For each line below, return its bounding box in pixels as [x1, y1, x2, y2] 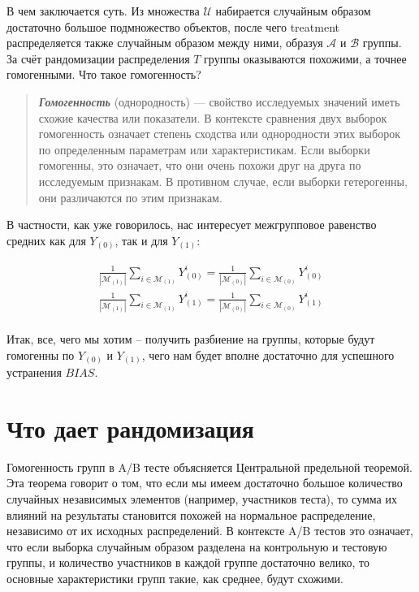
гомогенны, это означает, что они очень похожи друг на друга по [38, 157, 361, 174]
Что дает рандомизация [6, 411, 254, 444]
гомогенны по [6, 346, 75, 363]
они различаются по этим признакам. [38, 188, 222, 205]
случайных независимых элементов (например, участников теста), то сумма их [6, 490, 397, 507]
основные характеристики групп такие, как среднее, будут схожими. [6, 569, 343, 586]
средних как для [6, 231, 86, 248]
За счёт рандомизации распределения [6, 50, 190, 67]
